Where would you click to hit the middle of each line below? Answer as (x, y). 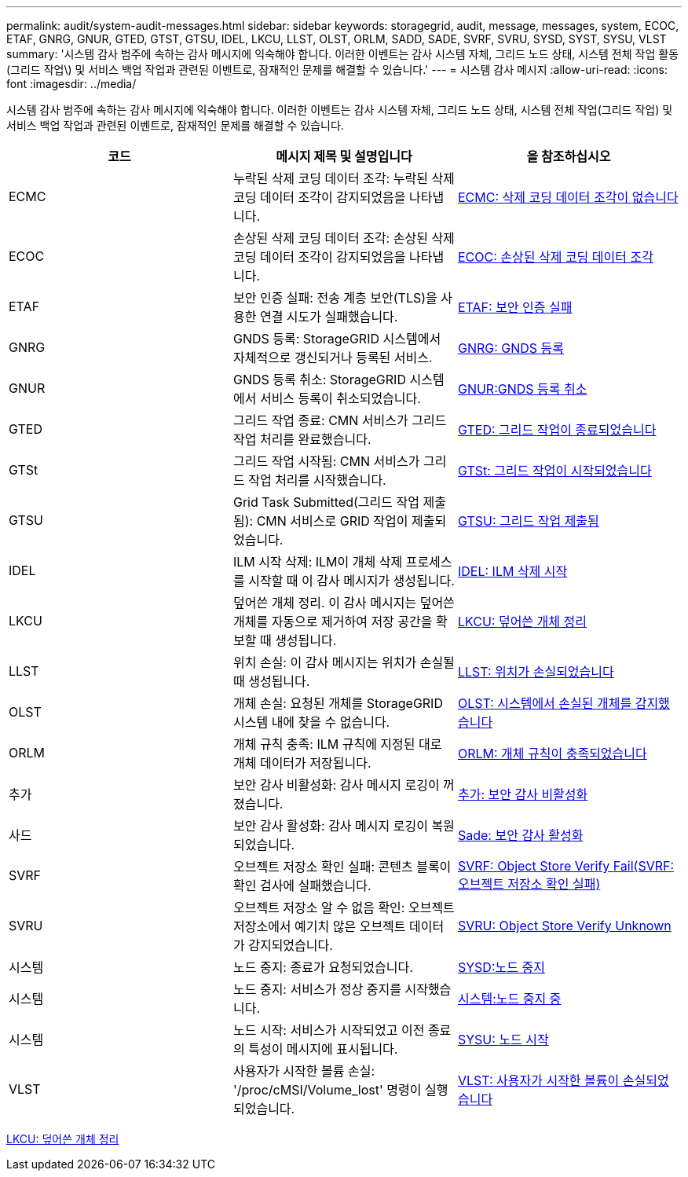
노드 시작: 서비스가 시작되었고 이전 (329, 1030)
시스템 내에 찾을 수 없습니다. (311, 722)
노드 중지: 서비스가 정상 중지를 (317, 989)
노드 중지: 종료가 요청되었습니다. (323, 967)
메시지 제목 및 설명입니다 (344, 156)
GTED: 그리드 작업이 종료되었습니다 (557, 430)
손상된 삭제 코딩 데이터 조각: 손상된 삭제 (344, 238)
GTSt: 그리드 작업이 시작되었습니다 (554, 471)
